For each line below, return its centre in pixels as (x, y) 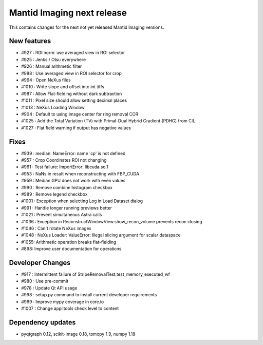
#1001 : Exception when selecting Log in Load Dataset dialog (82, 201)
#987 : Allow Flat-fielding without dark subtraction (72, 94)
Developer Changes (40, 262)
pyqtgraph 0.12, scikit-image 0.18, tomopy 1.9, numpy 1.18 (78, 334)
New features (30, 41)
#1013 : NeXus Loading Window (53, 107)
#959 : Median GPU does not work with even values (73, 181)
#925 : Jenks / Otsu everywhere (54, 59)
